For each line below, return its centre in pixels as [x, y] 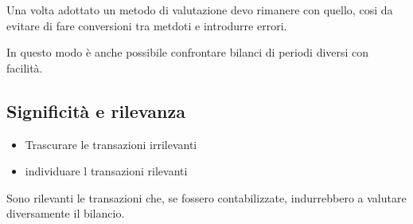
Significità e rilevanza [96, 110]
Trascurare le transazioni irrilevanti [111, 144]
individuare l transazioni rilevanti [106, 171]
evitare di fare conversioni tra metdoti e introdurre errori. [147, 25]
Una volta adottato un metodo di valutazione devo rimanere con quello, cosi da [200, 10]
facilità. [25, 67]
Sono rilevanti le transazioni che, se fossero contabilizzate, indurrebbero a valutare [206, 197]
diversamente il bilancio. [66, 213]
